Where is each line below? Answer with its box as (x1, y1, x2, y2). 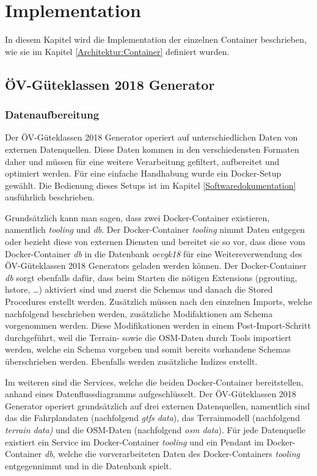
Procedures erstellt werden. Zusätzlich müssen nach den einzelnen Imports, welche (5, 295, 312, 308)
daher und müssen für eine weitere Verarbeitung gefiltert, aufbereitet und (5, 155, 280, 167)
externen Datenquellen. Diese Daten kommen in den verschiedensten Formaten (5, 142, 299, 155)
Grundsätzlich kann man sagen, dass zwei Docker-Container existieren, (5, 211, 270, 224)
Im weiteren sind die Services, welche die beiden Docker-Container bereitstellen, (5, 375, 304, 388)
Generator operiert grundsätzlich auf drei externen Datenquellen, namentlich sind (5, 399, 310, 412)
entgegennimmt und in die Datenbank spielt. (5, 459, 172, 472)
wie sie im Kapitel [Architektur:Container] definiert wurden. (5, 45, 230, 57)
